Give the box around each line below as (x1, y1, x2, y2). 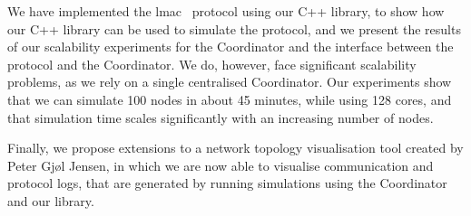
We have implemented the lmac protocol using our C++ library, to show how (7, 2, 445, 20)
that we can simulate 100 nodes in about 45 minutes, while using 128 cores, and (7, 89, 452, 108)
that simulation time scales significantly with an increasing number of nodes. (7, 108, 434, 127)
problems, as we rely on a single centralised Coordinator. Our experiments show (7, 72, 452, 91)
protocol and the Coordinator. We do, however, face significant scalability (7, 54, 417, 73)
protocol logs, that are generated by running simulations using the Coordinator (7, 174, 447, 193)
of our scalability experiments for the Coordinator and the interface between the (7, 37, 454, 56)
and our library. (7, 191, 94, 210)
